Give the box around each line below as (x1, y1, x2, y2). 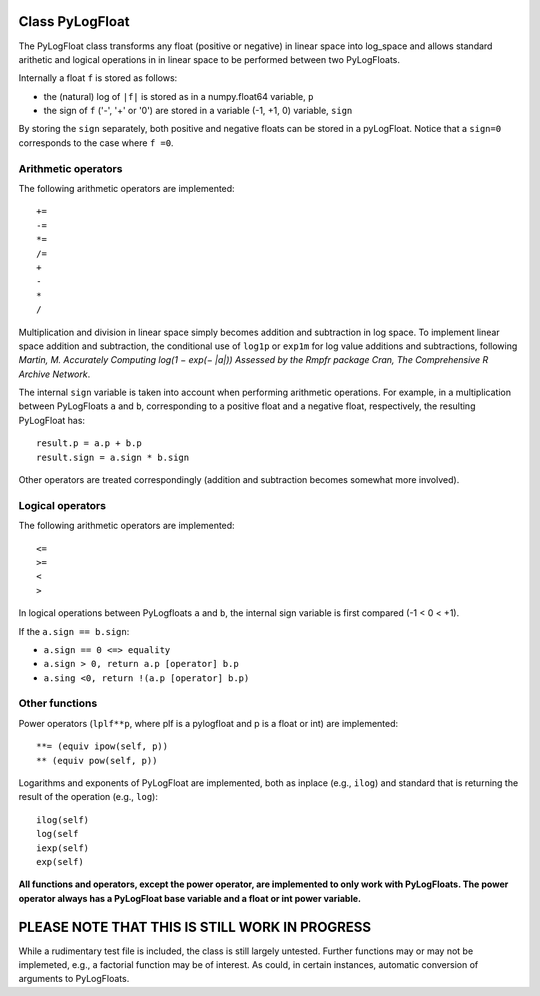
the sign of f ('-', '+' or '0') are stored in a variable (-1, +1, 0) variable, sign (43, 105, 353, 117)
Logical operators (18, 498, 107, 512)
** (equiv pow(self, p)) (36, 755, 158, 766)
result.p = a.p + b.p (36, 438, 142, 449)
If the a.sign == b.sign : (18, 625, 130, 637)
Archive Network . (18, 368, 91, 380)
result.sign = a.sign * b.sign (36, 451, 190, 463)
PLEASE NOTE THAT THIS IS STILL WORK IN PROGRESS (18, 918, 372, 935)
